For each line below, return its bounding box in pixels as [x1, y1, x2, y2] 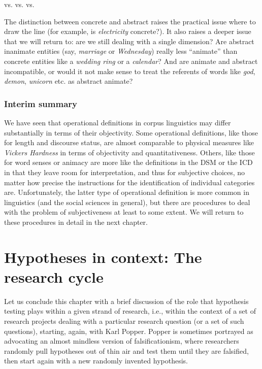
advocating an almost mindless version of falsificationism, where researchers [4, 336, 239, 346]
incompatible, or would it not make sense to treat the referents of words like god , [4, 65, 255, 76]
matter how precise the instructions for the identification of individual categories [4, 177, 255, 187]
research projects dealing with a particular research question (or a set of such [4, 316, 244, 326]
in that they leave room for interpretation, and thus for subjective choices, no [4, 166, 245, 177]
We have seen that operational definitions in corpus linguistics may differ [4, 117, 231, 127]
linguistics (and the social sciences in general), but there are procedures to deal [4, 196, 250, 207]
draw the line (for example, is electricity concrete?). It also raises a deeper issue [4, 26, 251, 37]
